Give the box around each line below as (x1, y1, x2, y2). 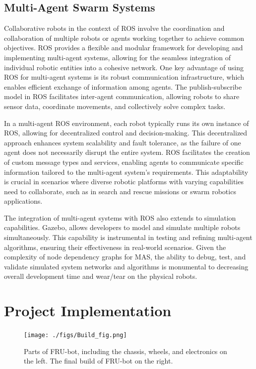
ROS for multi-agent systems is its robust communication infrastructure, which (4, 72, 244, 82)
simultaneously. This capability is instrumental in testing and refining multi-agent (4, 232, 253, 243)
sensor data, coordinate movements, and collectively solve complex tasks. (4, 101, 226, 111)
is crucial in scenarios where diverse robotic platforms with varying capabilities (4, 176, 244, 187)
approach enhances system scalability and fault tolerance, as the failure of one (4, 137, 241, 147)
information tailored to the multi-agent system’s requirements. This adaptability (4, 166, 249, 177)
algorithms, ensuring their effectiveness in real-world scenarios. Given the (4, 242, 226, 252)
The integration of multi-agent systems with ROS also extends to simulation (4, 212, 236, 223)
